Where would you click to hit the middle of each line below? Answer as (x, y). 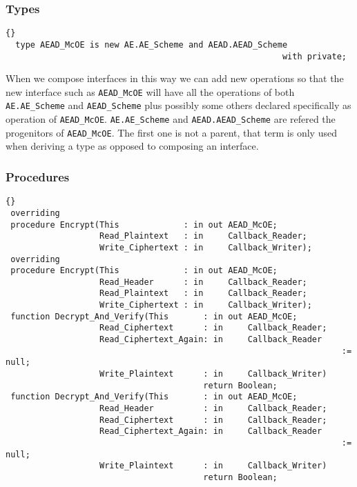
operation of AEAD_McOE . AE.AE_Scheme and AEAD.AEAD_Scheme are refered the (171, 119)
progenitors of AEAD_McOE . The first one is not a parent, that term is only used (171, 132)
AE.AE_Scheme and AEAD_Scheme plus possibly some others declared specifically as (178, 105)
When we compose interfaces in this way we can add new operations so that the (175, 78)
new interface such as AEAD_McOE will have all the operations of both (150, 91)
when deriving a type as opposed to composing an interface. (132, 146)
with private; (314, 56)
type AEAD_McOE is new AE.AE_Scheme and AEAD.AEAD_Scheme (152, 44)
